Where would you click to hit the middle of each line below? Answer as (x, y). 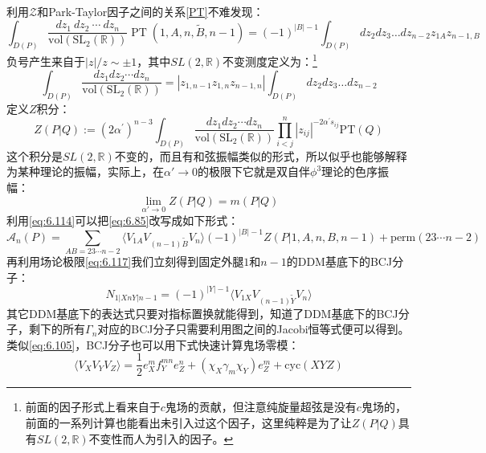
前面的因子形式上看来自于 (93, 407)
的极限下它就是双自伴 (254, 171)
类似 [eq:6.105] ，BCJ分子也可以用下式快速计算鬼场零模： (153, 344)
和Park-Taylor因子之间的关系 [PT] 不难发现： (151, 11)
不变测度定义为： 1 (270, 60)
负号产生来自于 (46, 61)
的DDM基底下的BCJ (339, 261)
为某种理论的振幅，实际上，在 (85, 171)
